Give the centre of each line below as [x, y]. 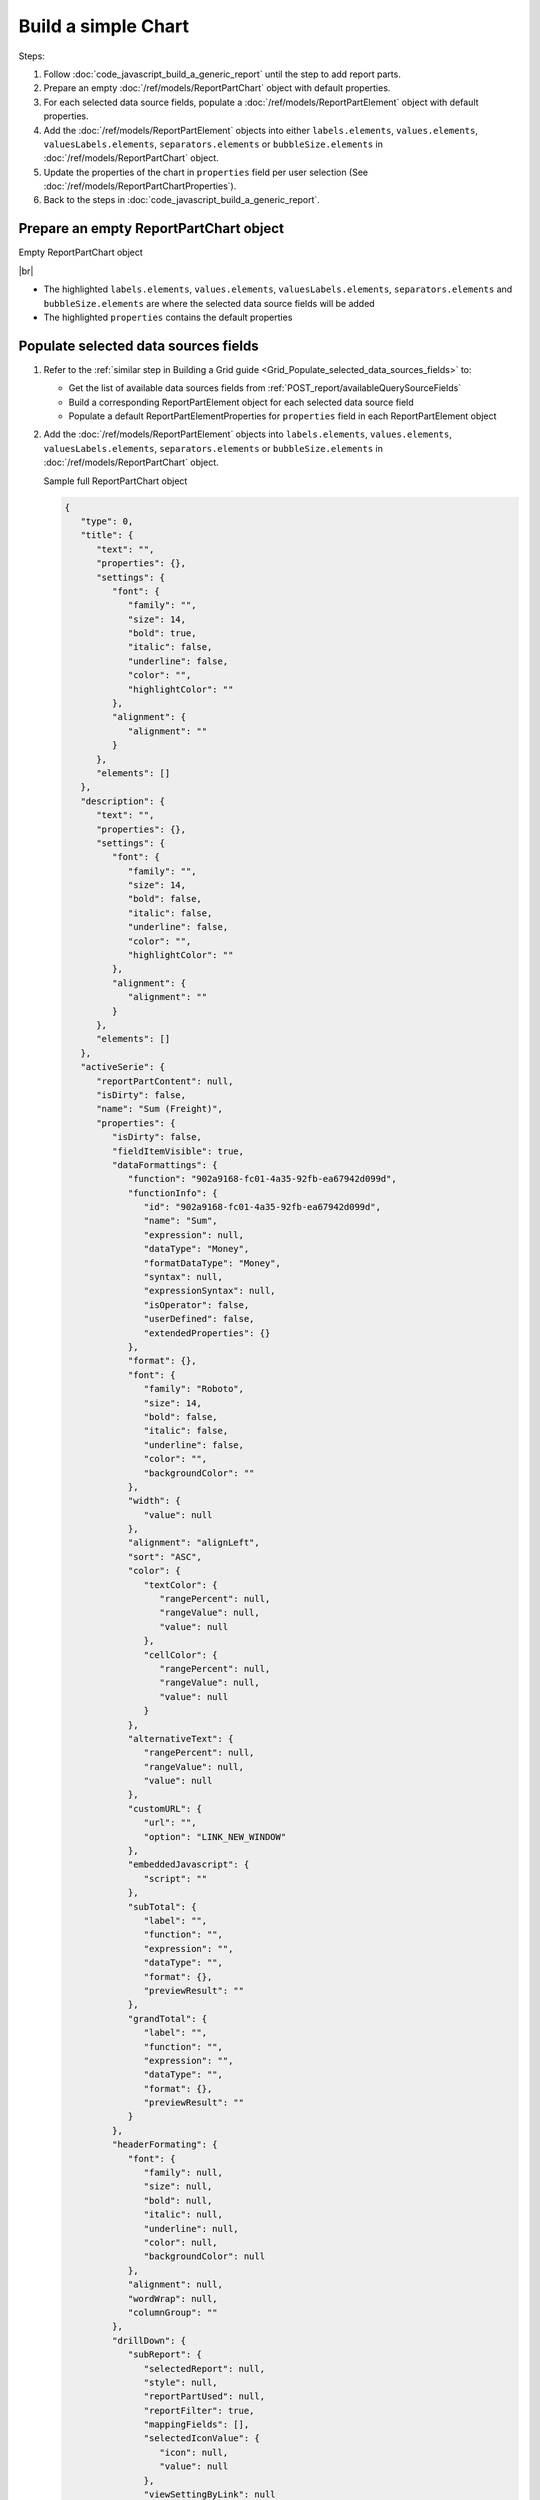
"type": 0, [107, 521]
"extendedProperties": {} [207, 1333]
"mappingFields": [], [196, 2424]
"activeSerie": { [122, 1067]
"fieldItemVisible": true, [178, 1151]
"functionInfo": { [173, 1193]
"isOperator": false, [196, 1304]
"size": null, [178, 2186]
